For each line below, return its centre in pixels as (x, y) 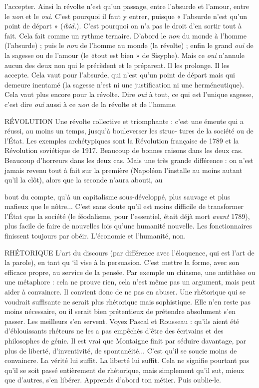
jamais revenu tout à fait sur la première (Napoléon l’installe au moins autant (124, 170)
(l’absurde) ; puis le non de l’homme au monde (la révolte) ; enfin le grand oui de (129, 45)
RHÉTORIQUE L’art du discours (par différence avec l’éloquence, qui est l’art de (129, 252)
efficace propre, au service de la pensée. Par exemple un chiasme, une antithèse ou (130, 272)
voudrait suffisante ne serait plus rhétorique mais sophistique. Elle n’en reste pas (128, 301)
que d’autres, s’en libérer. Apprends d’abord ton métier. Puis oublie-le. (113, 380)
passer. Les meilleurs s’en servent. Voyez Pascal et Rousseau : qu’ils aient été (122, 321)
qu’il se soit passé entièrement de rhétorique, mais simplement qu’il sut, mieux (125, 370)
